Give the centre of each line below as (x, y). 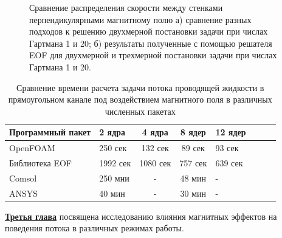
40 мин (112, 193)
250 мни (114, 178)
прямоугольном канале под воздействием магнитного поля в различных (140, 99)
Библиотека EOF (40, 163)
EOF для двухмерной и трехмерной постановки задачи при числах (153, 55)
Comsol (23, 178)
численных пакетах (140, 111)
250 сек (113, 148)
